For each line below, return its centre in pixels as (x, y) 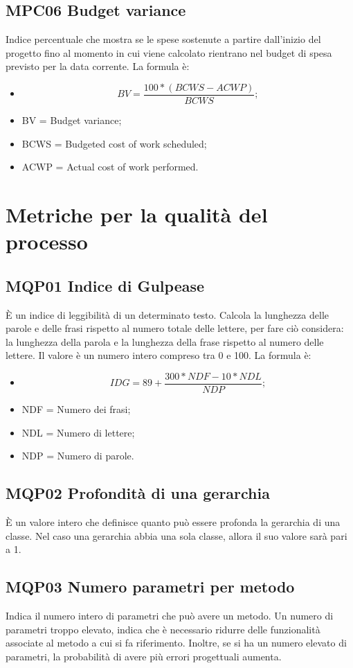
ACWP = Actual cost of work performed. (110, 167)
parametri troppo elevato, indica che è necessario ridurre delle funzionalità (163, 629)
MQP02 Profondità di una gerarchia (138, 493)
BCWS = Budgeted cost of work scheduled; (114, 143)
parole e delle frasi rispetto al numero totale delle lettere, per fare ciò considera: (175, 328)
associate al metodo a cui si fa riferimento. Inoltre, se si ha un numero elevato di (176, 643)
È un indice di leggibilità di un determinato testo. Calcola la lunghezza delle (167, 314)
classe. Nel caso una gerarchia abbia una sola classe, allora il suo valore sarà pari (176, 535)
